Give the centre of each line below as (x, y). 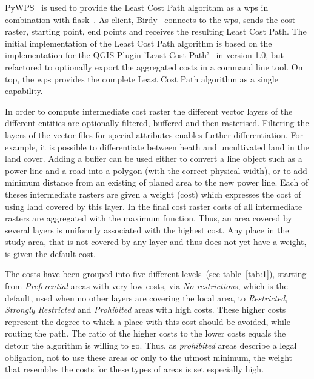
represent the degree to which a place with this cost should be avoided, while (148, 321)
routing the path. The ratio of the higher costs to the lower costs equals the (145, 333)
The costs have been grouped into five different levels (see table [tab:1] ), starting (156, 274)
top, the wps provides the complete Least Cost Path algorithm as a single (142, 79)
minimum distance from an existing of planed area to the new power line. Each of (157, 182)
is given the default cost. (50, 253)
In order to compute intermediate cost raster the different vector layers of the (149, 111)
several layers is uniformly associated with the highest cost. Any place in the (147, 230)
